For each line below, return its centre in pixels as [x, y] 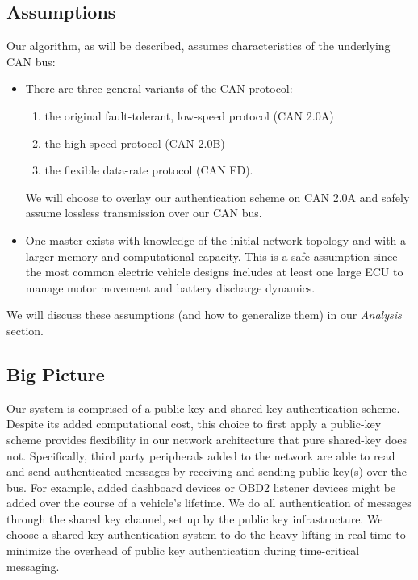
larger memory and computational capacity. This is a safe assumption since [211, 256]
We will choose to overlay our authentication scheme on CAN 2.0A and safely [217, 197]
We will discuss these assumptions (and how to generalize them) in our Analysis [204, 315]
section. [25, 330]
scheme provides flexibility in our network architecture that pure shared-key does [207, 439]
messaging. [33, 566]
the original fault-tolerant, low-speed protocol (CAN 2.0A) [189, 115]
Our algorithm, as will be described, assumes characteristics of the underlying [199, 46]
